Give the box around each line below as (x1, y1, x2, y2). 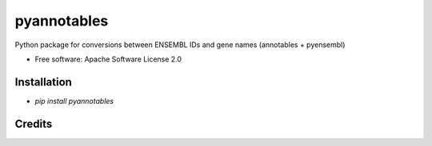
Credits (14, 116, 53, 131)
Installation (14, 75, 72, 89)
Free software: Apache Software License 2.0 (34, 54, 182, 64)
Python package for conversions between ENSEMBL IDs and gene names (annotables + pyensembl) (14, 40, 346, 49)
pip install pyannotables (34, 96, 114, 105)
